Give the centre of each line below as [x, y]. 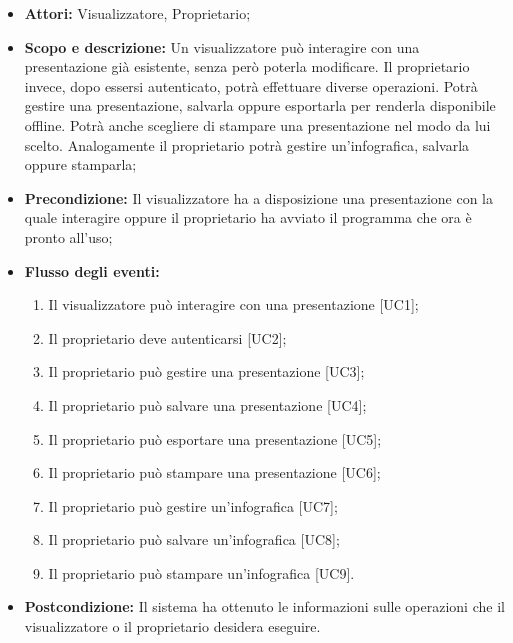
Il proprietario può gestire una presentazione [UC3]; [206, 371]
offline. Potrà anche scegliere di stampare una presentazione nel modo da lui [257, 124]
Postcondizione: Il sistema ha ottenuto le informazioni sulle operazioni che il [264, 606]
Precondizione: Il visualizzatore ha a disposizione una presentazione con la [258, 197]
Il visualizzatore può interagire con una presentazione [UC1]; [233, 304]
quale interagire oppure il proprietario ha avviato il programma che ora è [248, 217]
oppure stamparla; [80, 164]
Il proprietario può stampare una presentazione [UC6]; [214, 472]
